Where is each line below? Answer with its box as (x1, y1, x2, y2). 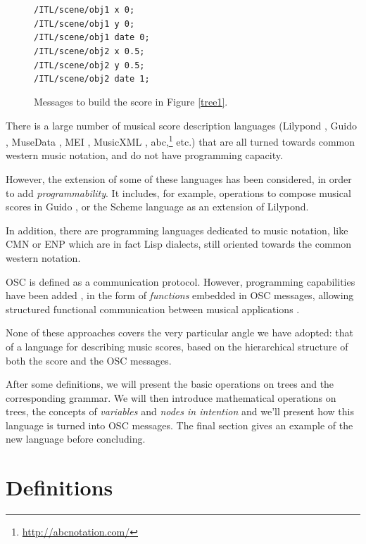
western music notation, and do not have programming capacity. (6, 148, 283, 163)
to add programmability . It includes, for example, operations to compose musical (6, 185, 351, 200)
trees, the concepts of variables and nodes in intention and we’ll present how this (6, 404, 355, 419)
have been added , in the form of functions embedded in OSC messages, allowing (6, 288, 354, 303)
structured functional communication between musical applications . (6, 301, 300, 316)
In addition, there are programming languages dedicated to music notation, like (6, 222, 348, 237)
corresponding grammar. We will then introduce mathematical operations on (6, 390, 336, 405)
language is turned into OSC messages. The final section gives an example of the (6, 417, 353, 432)
